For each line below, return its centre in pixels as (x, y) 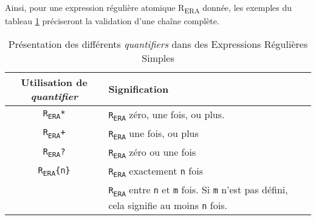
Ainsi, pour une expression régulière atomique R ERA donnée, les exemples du (149, 8)
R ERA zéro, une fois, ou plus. (167, 115)
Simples (158, 58)
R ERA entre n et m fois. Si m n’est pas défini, (198, 190)
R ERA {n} (54, 171)
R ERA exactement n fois (156, 172)
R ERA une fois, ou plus (153, 134)
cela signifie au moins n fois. (168, 205)
